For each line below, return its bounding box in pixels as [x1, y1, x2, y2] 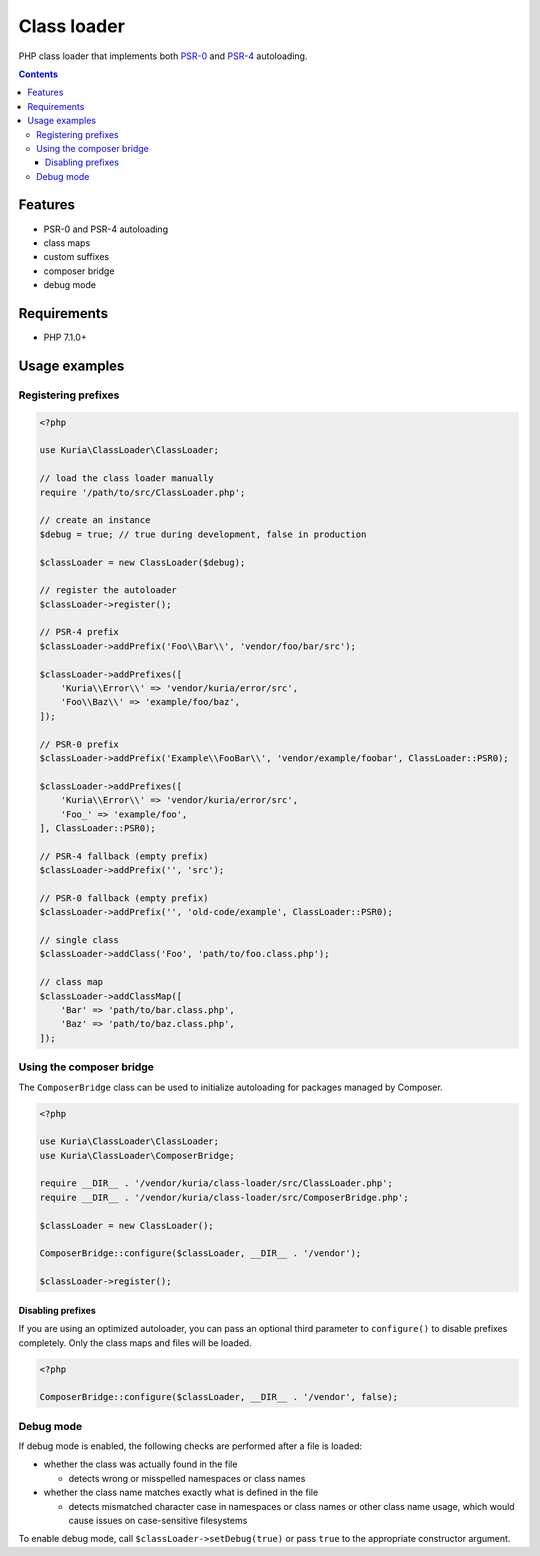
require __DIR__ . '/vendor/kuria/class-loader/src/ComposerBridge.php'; [39, 1191, 409, 1203]
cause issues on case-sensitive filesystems [68, 1515, 248, 1527]
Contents [18, 68, 59, 80]
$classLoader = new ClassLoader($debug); [39, 556, 246, 568]
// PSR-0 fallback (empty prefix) [39, 892, 209, 904]
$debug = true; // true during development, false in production [39, 528, 367, 540]
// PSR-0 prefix [39, 738, 120, 750]
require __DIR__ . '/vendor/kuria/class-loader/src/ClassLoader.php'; [39, 1178, 394, 1189]
